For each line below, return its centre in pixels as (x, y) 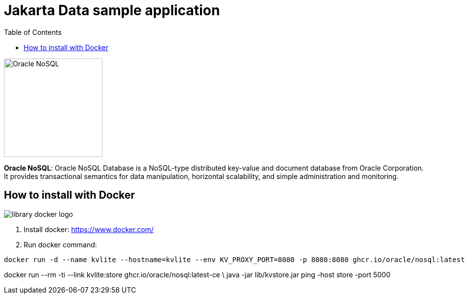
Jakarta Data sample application (112, 10)
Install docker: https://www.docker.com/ (89, 229)
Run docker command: (60, 244)
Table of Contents (33, 32)
